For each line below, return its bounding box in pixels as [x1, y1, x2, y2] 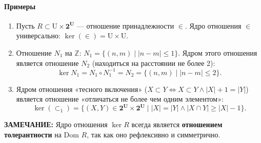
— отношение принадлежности [76, 20, 174, 31]
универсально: [16, 30, 61, 41]
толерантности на [4, 129, 62, 139]
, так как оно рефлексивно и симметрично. [87, 129, 220, 139]
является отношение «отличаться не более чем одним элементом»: [16, 93, 224, 104]
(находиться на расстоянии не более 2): [92, 57, 215, 68]
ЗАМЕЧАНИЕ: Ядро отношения [4, 119, 108, 130]
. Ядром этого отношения [178, 47, 257, 58]
